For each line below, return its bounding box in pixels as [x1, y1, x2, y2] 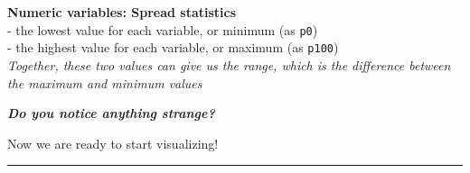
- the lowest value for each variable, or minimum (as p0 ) [7, 20, 318, 39]
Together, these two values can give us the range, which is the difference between [7, 55, 451, 74]
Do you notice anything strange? [7, 104, 215, 123]
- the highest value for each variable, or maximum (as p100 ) [7, 38, 339, 57]
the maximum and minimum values [7, 73, 202, 92]
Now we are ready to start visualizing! [7, 133, 219, 152]
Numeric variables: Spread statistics [7, 3, 237, 21]
